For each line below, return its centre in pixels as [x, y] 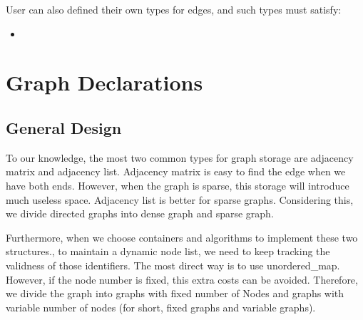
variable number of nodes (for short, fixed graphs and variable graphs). [161, 307]
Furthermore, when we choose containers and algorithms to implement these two [182, 237]
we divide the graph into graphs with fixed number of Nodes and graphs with [175, 293]
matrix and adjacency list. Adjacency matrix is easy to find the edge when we [176, 171]
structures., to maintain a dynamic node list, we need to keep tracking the [168, 251]
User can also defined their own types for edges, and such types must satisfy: [174, 9]
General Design [64, 127]
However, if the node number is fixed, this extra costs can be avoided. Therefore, [182, 279]
